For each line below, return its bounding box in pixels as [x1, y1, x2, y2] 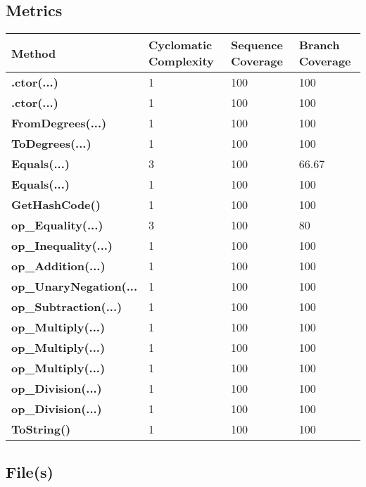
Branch [298, 37, 340, 53]
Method [11, 44, 56, 61]
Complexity [149, 53, 214, 70]
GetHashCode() [11, 196, 101, 213]
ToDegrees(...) [11, 135, 91, 152]
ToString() [11, 421, 71, 438]
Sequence [231, 37, 283, 53]
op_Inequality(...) [11, 237, 113, 254]
